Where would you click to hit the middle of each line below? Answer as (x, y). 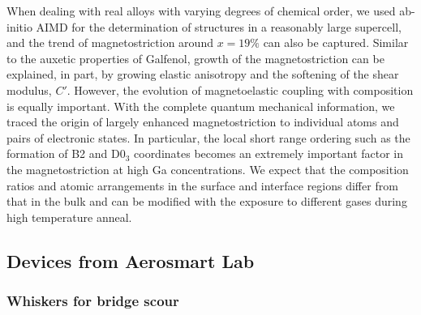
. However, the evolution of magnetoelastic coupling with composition (240, 89)
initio (19, 26)
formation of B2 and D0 (66, 153)
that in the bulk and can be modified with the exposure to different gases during (207, 201)
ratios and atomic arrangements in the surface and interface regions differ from (202, 185)
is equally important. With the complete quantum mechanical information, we (201, 106)
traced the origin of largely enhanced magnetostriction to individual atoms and (203, 122)
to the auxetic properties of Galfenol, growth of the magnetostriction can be (195, 58)
